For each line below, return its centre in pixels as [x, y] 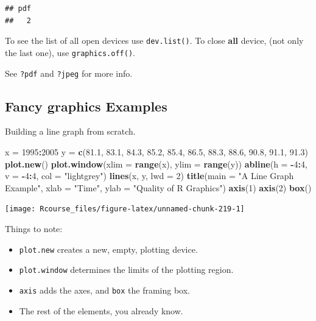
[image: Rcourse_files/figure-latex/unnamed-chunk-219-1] [125, 209]
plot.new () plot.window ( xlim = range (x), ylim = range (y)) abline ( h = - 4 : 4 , [156, 164]
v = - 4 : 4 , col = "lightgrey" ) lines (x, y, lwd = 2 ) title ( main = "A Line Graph [149, 176]
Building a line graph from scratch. [70, 131]
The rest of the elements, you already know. [101, 310]
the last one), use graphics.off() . [70, 52]
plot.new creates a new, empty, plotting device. [108, 249]
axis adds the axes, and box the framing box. [104, 290]
